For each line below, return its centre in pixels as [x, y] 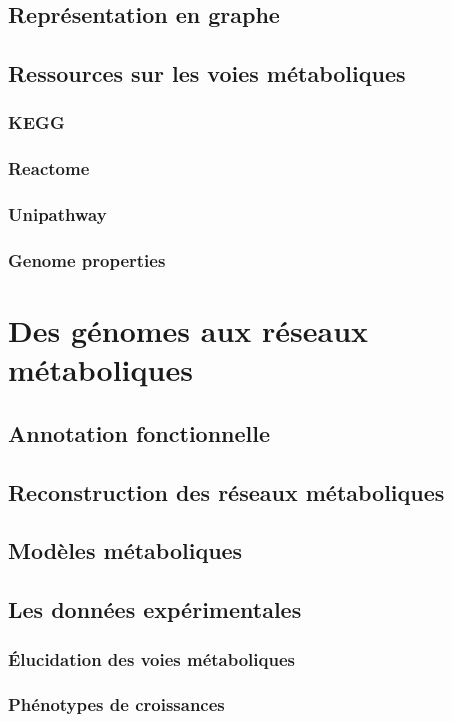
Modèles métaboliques [125, 550]
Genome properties [87, 260]
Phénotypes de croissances [116, 704]
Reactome [49, 168]
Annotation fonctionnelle [139, 432]
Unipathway [57, 214]
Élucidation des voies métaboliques [151, 658]
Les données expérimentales [155, 609]
